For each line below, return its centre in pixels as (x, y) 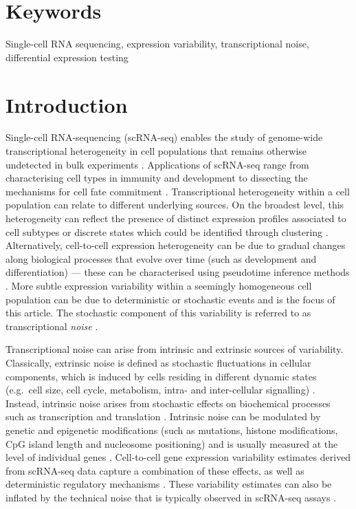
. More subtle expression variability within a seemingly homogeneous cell (159, 285)
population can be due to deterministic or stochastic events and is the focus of (170, 299)
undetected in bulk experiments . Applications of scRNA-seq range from (157, 164)
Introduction (67, 104)
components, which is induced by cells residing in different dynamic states (161, 376)
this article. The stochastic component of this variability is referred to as (158, 313)
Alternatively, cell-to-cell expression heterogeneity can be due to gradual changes (176, 245)
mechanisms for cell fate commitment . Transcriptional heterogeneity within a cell (178, 191)
